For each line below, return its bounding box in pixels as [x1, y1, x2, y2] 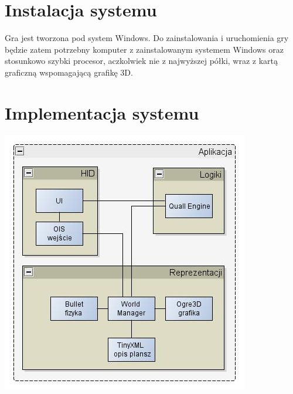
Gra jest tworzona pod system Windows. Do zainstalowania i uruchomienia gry [5, 32, 289, 44]
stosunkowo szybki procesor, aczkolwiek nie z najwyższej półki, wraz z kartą [5, 55, 278, 67]
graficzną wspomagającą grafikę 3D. [5, 66, 133, 78]
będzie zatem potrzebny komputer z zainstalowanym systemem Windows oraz [5, 43, 284, 55]
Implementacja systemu [5, 100, 199, 124]
